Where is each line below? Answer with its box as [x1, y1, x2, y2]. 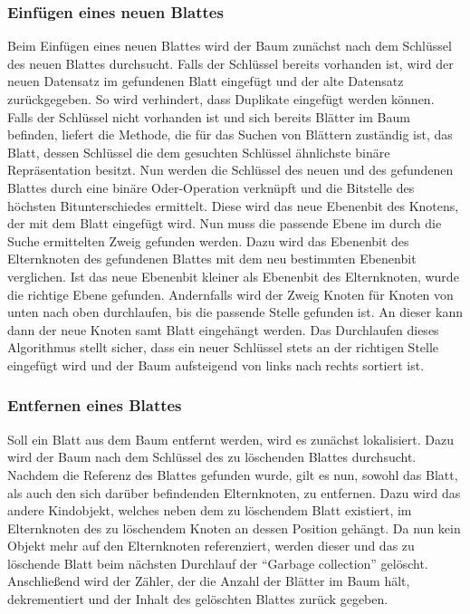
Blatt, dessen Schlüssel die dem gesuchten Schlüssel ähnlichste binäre [7, 142, 390, 161]
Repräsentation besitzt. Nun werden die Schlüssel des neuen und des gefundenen [7, 160, 454, 179]
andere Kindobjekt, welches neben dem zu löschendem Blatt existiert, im [7, 501, 412, 520]
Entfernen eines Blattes [7, 394, 182, 417]
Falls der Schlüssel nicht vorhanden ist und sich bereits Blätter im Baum [7, 107, 410, 126]
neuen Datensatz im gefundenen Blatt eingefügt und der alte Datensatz [7, 72, 404, 91]
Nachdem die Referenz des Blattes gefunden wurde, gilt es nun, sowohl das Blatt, [7, 465, 458, 484]
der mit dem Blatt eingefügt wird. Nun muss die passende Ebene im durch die [7, 214, 442, 233]
